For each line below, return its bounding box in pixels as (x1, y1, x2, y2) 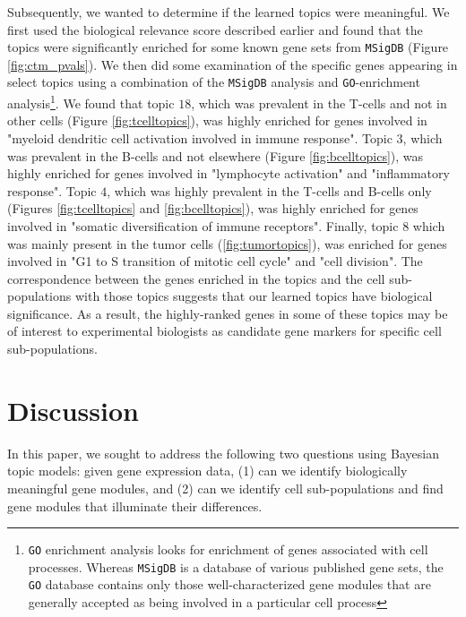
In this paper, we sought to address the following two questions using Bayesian (7, 443, 439, 462)
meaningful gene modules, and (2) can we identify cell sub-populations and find (7, 478, 444, 497)
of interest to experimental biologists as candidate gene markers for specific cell (7, 321, 442, 340)
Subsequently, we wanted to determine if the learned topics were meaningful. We (7, 3, 450, 21)
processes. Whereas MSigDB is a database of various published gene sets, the (28, 557, 444, 576)
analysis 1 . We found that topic (7, 91, 175, 112)
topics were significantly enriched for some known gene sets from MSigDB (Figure (7, 38, 449, 56)
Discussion (7, 391, 139, 428)
